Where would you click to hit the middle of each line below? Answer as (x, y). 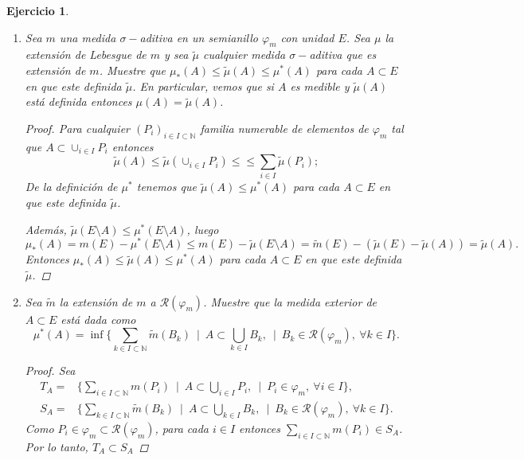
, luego (203, 229)
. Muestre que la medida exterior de (290, 301)
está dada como (98, 319)
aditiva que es (343, 55)
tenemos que (166, 187)
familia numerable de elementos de (284, 128)
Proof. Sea (50, 370)
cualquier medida (244, 55)
